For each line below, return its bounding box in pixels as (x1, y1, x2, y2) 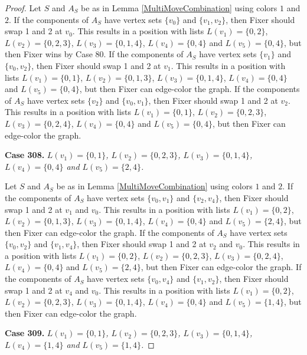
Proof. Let (5, 2, 41, 14)
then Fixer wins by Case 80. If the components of (5, 48, 184, 60)
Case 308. (5, 149, 45, 161)
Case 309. (5, 327, 45, 339)
